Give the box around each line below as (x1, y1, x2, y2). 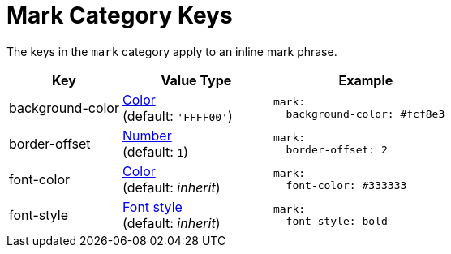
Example (338, 71, 393, 88)
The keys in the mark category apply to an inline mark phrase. (6, 44, 337, 58)
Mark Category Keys (6, 2, 233, 29)
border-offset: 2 (286, 143, 388, 156)
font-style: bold (286, 214, 388, 227)
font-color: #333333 (286, 179, 407, 192)
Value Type (161, 71, 232, 88)
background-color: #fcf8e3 (286, 107, 445, 120)
